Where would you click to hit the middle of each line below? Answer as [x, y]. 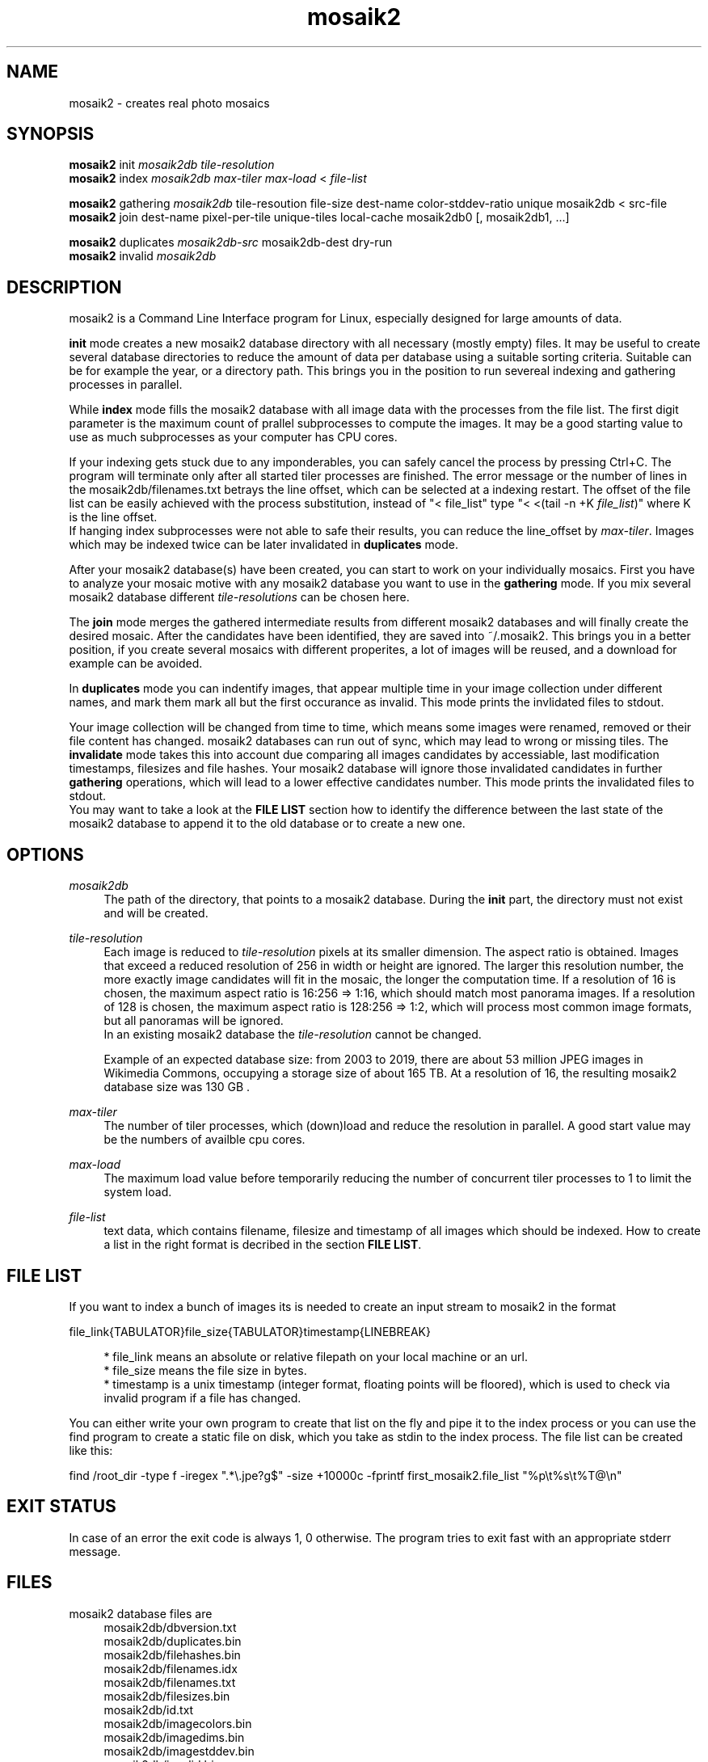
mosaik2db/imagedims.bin [174, 1737]
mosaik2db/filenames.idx [171, 1668]
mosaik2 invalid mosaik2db [143, 256]
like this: [91, 1450]
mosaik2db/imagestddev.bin [179, 1751]
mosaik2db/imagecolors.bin [178, 1723]
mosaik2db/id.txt [149, 1709]
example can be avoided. [136, 664]
